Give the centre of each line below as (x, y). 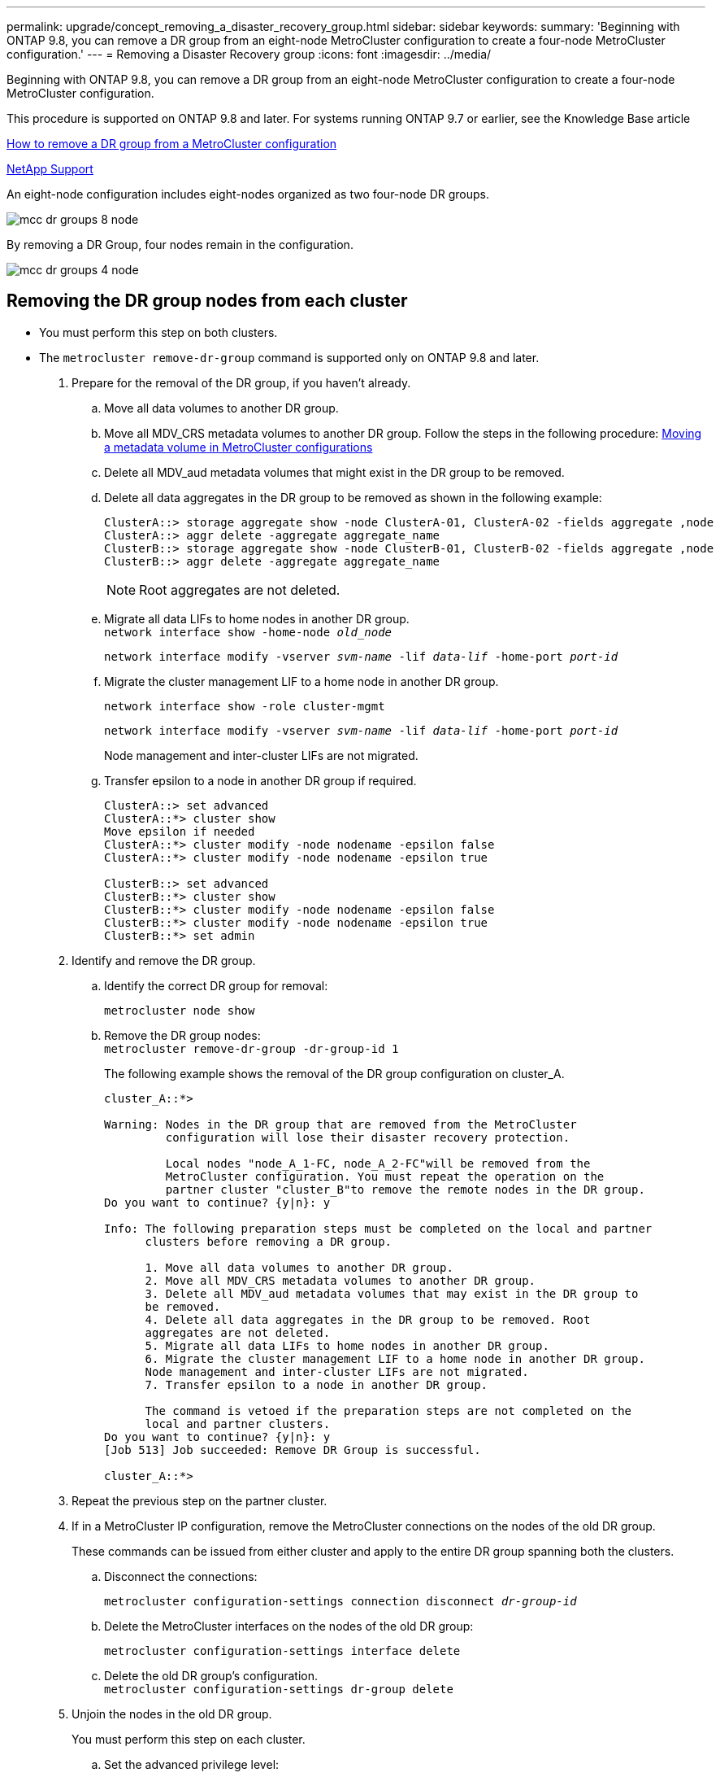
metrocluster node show (180, 1010)
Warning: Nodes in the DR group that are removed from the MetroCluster (340, 1124)
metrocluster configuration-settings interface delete (282, 1650)
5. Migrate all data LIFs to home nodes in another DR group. (347, 1345)
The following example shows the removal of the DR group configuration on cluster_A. (334, 1073)
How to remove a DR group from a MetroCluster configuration (172, 144)
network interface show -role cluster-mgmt (245, 706)
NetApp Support (50, 169)
